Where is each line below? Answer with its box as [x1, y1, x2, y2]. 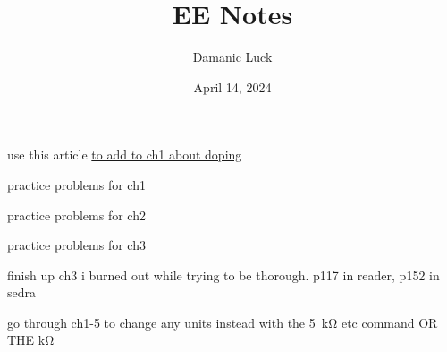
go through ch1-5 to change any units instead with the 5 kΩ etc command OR [7, 313, 438, 331]
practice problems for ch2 [7, 205, 146, 224]
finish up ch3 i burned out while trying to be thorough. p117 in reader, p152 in [7, 265, 440, 284]
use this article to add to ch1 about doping [7, 145, 242, 164]
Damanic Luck [192, 47, 273, 66]
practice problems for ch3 [7, 236, 146, 254]
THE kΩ [7, 331, 55, 349]
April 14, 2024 [193, 77, 272, 96]
